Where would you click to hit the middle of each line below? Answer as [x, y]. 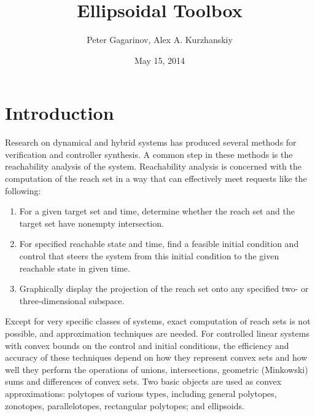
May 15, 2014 [160, 60]
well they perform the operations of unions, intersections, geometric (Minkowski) [157, 369]
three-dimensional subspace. [72, 300]
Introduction [60, 113]
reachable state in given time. [75, 268]
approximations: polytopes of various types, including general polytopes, [141, 393]
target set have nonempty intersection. [91, 223]
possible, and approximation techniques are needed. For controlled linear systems [157, 333]
